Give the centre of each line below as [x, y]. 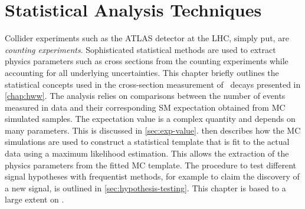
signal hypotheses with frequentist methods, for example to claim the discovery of [152, 176]
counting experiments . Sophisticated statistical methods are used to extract [140, 49]
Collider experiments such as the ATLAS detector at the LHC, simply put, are [147, 38]
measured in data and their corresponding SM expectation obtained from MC [145, 107]
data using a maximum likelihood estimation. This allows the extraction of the [147, 153]
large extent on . [35, 199]
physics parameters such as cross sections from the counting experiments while [147, 61]
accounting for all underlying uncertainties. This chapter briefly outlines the [142, 72]
